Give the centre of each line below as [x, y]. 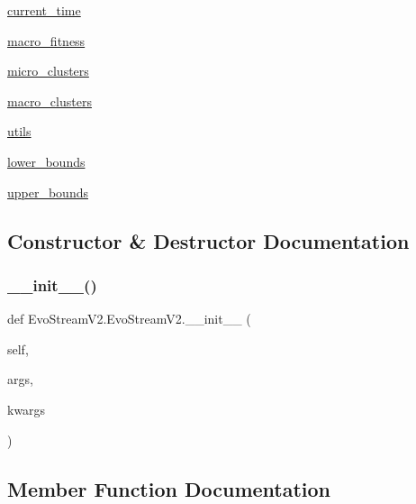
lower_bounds [46, 161]
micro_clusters [48, 71]
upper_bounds [48, 192]
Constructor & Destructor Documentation [208, 240]
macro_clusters [50, 101]
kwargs [27, 409]
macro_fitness [46, 40]
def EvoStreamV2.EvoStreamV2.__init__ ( [129, 319]
